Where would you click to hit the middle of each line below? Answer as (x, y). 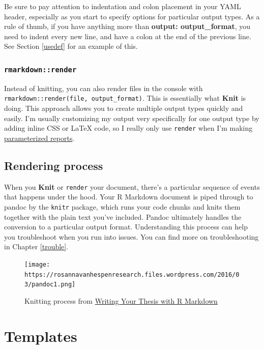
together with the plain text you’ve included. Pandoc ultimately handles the (123, 216)
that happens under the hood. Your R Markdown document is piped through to (129, 197)
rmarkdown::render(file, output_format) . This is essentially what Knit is (125, 98)
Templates (41, 336)
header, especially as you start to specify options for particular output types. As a (132, 16)
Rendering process (54, 165)
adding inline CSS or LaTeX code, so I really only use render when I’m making (128, 128)
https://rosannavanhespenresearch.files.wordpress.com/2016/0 (132, 274)
